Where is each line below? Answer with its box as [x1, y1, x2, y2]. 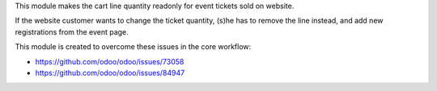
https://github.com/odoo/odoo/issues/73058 [35, 56, 185, 66]
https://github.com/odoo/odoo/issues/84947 [35, 68, 185, 77]
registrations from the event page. [15, 27, 129, 36]
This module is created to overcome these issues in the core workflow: [15, 42, 252, 52]
